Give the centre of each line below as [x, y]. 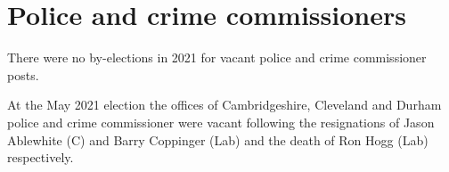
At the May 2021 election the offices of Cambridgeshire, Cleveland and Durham [224, 105]
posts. [23, 74]
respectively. [41, 157]
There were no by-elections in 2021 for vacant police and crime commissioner [217, 57]
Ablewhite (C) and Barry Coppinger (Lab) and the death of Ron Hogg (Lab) [218, 139]
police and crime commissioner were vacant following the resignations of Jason [221, 122]
